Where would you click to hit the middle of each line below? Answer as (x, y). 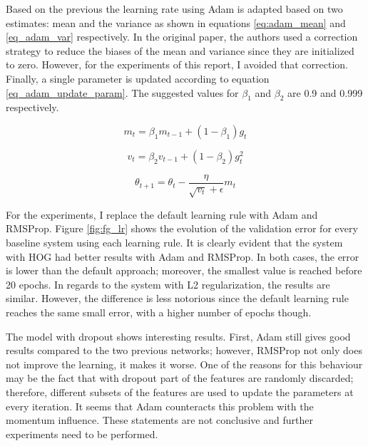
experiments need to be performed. (82, 434)
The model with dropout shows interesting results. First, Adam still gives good (178, 336)
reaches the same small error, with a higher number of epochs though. (159, 312)
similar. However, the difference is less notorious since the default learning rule (177, 298)
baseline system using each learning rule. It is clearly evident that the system (174, 242)
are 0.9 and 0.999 (325, 92)
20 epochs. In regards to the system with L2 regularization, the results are (168, 284)
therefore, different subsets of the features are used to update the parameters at (180, 391)
